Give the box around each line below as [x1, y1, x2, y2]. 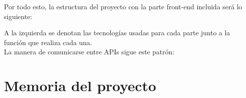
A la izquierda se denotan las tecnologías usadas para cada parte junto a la [4, 27, 230, 38]
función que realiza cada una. [4, 37, 92, 47]
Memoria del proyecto [4, 75, 156, 96]
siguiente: [4, 11, 32, 21]
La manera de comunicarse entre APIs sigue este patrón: [4, 47, 175, 57]
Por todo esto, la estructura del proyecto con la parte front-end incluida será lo [4, 1, 243, 11]
